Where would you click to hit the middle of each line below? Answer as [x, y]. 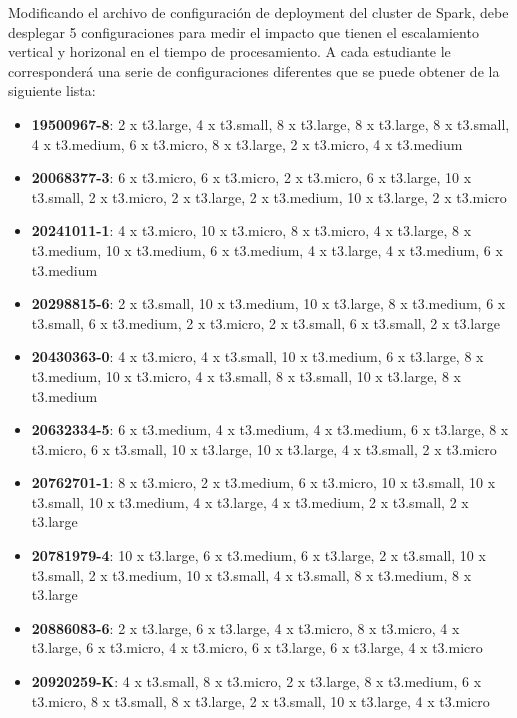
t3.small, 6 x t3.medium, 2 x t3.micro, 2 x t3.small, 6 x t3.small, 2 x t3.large [265, 322]
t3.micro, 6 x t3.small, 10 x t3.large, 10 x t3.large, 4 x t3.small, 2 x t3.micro [264, 448]
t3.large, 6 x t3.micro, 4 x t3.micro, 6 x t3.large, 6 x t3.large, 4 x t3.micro [257, 647]
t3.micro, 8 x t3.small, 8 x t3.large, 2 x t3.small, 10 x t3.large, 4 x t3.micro [260, 700]
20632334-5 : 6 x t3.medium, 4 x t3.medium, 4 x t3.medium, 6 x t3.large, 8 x [270, 429]
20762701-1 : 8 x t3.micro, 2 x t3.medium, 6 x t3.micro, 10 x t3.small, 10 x [263, 482]
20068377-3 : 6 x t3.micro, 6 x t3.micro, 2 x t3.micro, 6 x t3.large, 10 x [251, 177]
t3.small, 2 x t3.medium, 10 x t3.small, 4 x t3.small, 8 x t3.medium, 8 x [251, 574]
